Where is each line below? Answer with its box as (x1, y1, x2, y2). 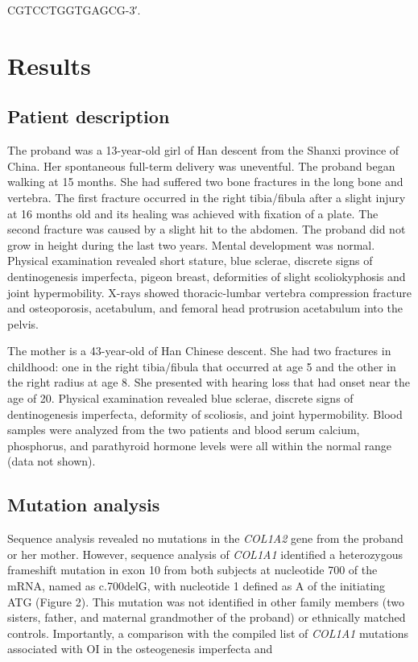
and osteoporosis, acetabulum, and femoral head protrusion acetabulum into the (7, 300, 403, 317)
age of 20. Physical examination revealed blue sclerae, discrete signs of (7, 390, 354, 407)
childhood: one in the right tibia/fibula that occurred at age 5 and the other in (7, 358, 396, 374)
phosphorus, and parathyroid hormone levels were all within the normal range (7, 437, 391, 453)
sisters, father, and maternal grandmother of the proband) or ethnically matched (7, 609, 406, 626)
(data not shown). (7, 453, 96, 470)
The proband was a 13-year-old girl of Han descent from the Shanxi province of (7, 142, 399, 159)
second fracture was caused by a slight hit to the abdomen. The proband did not (7, 221, 406, 238)
